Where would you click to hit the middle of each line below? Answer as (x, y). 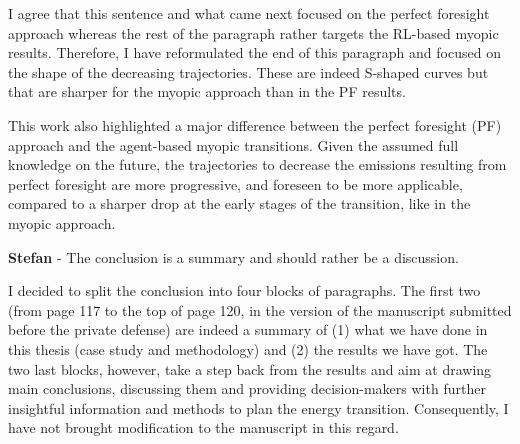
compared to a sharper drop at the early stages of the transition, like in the (239, 203)
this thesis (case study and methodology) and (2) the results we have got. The (248, 348)
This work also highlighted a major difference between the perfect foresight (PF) (255, 124)
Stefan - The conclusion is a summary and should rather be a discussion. (233, 256)
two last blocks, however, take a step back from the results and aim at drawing (250, 368)
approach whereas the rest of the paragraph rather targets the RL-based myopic (253, 32)
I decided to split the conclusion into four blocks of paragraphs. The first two (244, 290)
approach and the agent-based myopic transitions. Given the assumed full (233, 144)
